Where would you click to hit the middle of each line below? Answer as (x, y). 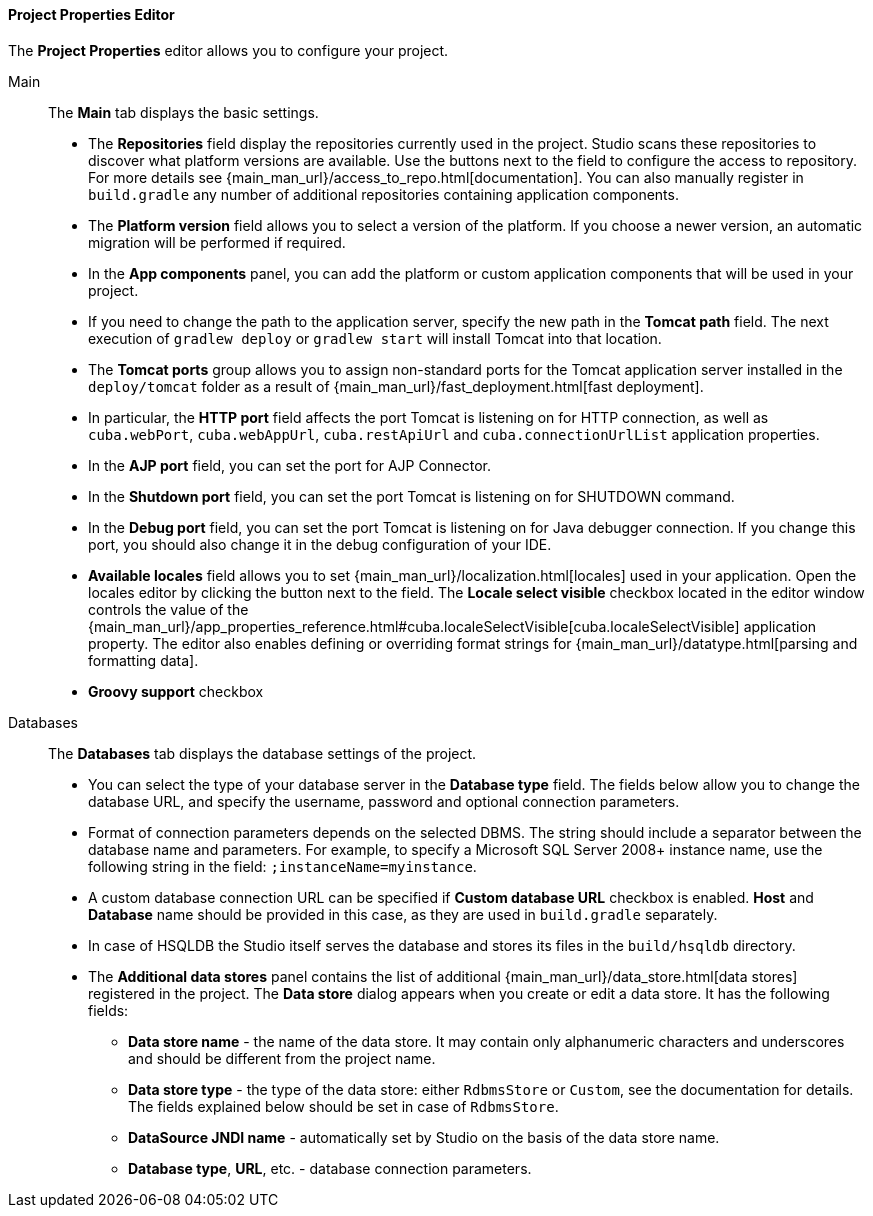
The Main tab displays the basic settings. (183, 112)
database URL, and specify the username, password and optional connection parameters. (384, 801)
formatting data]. (143, 660)
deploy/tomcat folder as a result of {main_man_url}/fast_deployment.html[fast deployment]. (396, 386)
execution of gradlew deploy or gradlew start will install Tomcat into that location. (375, 338)
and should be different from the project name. (282, 1058)
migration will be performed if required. (217, 242)
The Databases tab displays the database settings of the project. (262, 753)
